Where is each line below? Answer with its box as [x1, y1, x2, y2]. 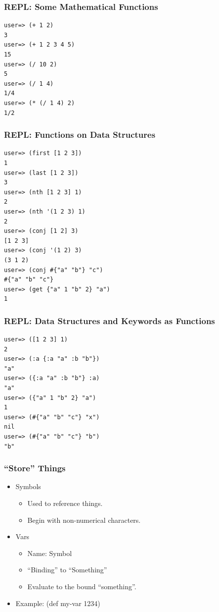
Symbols [15, 481, 41, 492]
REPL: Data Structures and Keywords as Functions [4, 314, 215, 327]
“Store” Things [4, 462, 66, 474]
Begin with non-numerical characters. [27, 514, 141, 525]
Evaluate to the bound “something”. [27, 581, 136, 591]
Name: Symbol [27, 548, 72, 558]
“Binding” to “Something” [27, 564, 107, 575]
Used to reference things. [27, 498, 103, 508]
